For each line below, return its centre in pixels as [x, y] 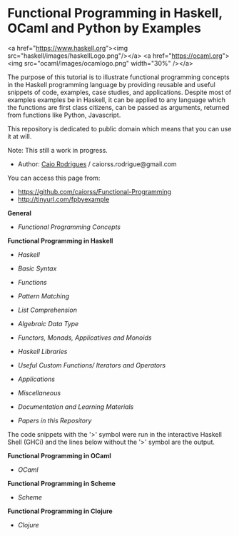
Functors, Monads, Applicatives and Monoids [85, 338]
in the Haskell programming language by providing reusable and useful [111, 84]
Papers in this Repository [55, 420]
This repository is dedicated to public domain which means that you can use [119, 128]
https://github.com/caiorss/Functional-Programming [95, 191]
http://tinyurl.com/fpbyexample [63, 199]
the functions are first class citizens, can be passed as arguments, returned [118, 107]
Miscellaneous [39, 393]
